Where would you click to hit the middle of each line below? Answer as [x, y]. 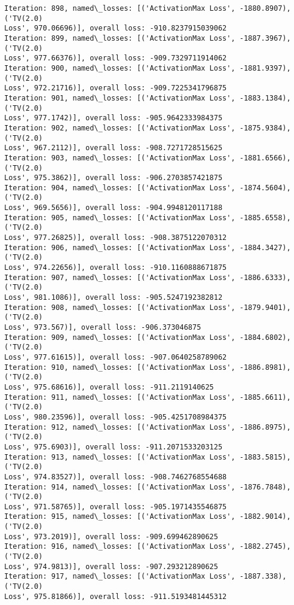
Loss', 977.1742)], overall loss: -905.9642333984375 [114, 118]
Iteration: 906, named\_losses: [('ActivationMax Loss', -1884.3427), [148, 247]
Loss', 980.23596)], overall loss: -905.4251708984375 [116, 417]
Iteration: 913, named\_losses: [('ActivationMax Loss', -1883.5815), [148, 457]
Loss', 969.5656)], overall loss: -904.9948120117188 [114, 208]
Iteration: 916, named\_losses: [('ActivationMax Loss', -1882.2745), [148, 547]
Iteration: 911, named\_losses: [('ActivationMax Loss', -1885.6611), [148, 397]
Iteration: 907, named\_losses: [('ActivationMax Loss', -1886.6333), [148, 277]
